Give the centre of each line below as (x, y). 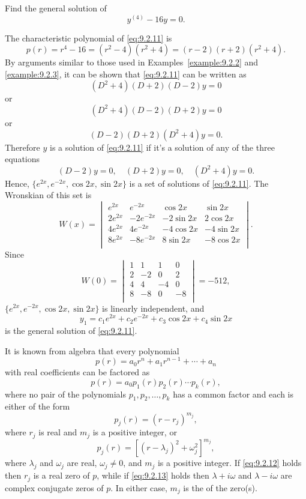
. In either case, (139, 487)
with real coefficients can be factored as (77, 372)
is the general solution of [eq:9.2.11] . (71, 330)
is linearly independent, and (153, 308)
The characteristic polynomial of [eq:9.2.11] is (88, 38)
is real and (58, 432)
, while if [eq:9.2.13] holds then (153, 475)
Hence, (17, 183)
